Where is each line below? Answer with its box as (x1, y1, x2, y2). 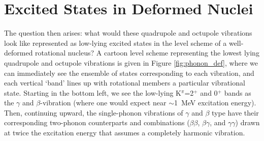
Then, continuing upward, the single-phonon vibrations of (4, 107, 183, 118)
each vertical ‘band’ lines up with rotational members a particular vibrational (4, 77, 245, 88)
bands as (224, 87, 251, 98)
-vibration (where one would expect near (40, 97, 167, 108)
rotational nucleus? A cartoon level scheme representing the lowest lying (35, 47, 259, 58)
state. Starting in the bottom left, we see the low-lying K (4, 87, 182, 98)
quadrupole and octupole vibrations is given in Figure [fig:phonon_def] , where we (4, 57, 258, 68)
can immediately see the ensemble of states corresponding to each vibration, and (4, 67, 254, 78)
